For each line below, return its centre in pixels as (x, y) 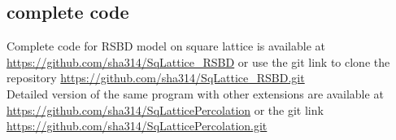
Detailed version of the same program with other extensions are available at (195, 93)
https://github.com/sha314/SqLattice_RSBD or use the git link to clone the (198, 61)
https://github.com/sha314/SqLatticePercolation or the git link (165, 109)
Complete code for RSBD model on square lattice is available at (166, 46)
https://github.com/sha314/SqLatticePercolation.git (137, 126)
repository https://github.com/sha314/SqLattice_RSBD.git (156, 78)
